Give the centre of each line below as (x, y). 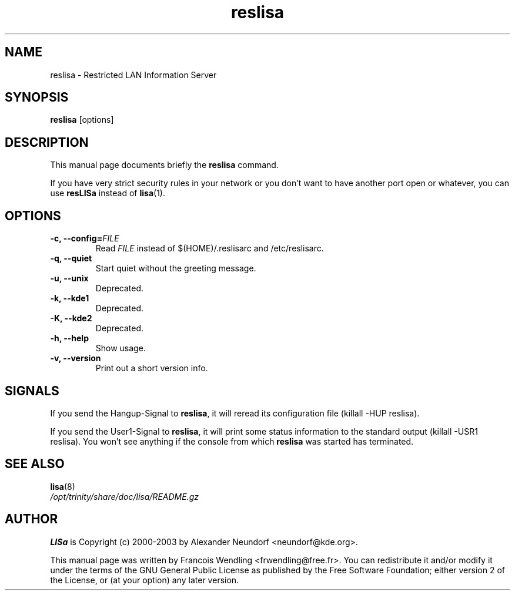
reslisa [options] (82, 120)
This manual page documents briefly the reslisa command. (164, 165)
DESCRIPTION (47, 142)
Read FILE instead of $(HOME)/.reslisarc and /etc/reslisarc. (210, 248)
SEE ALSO (35, 464)
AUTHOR (31, 519)
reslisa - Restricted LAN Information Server (133, 75)
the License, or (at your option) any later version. (145, 580)
